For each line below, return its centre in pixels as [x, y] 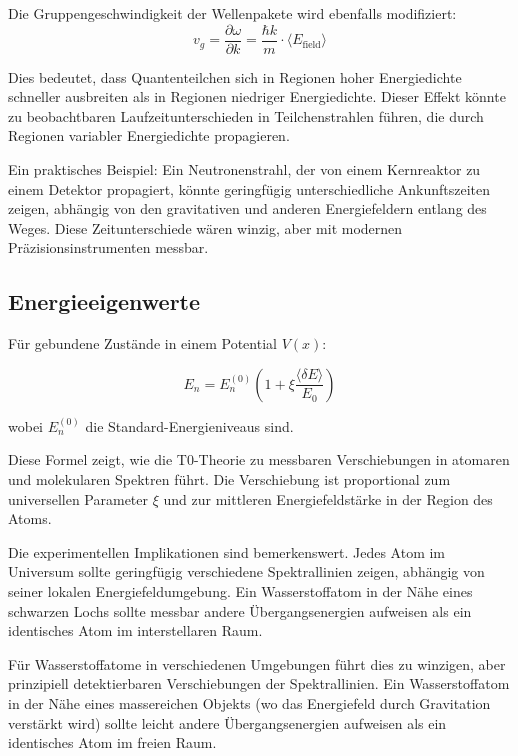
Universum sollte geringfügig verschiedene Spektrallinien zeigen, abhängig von [246, 571]
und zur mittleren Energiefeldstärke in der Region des [328, 498]
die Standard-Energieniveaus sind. [189, 425]
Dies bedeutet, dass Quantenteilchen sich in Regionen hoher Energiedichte [235, 76]
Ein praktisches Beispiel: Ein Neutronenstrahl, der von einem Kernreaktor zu [244, 169]
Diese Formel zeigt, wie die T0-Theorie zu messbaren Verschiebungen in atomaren [259, 459]
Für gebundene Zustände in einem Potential [142, 343]
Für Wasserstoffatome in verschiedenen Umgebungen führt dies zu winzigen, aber [257, 663]
